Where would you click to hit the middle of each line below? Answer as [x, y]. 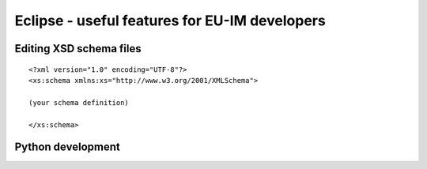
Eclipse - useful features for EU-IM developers [170, 21]
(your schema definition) [79, 102]
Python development [67, 147]
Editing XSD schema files [78, 49]
